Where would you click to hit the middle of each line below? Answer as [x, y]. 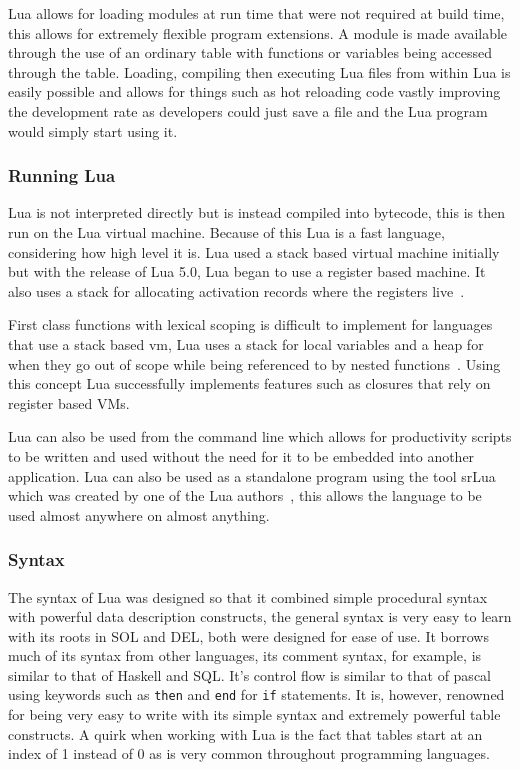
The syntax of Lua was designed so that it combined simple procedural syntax [248, 596]
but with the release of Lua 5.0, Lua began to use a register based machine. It [247, 271]
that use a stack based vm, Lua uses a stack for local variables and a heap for [246, 343]
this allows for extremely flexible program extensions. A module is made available [258, 32]
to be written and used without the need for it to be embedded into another [241, 455]
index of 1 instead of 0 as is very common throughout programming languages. [249, 753]
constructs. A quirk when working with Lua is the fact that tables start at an [245, 733]
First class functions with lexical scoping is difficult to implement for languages [250, 324]
